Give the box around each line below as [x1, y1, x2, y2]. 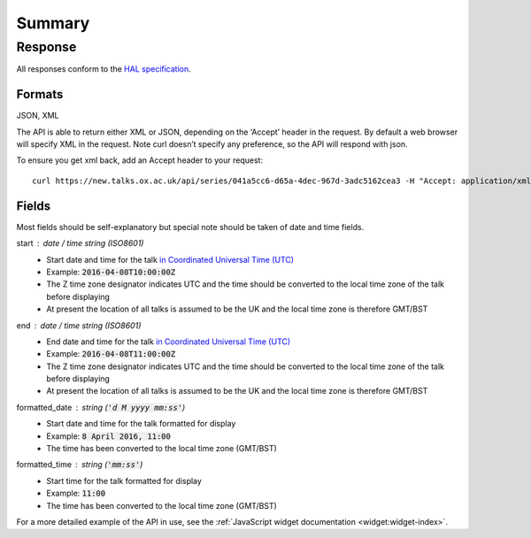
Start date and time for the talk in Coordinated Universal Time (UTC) [46, 254, 295, 265]
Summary [16, 13, 90, 33]
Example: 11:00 [46, 488, 106, 499]
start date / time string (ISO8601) [16, 238, 144, 249]
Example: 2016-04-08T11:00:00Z [46, 349, 176, 359]
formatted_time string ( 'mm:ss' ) [16, 459, 143, 470]
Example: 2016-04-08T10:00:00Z [46, 266, 176, 277]
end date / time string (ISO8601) [16, 319, 142, 331]
